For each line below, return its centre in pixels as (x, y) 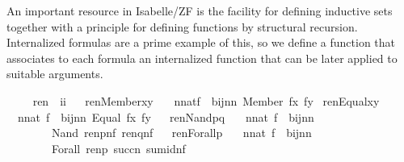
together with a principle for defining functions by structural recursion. (182, 26)
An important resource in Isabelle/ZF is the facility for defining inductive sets (200, 10)
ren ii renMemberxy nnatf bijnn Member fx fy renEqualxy (206, 100)
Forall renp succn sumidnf (118, 148)
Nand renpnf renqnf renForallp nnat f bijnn (181, 133)
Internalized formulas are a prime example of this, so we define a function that (201, 42)
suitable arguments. (55, 74)
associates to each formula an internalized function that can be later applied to (202, 58)
